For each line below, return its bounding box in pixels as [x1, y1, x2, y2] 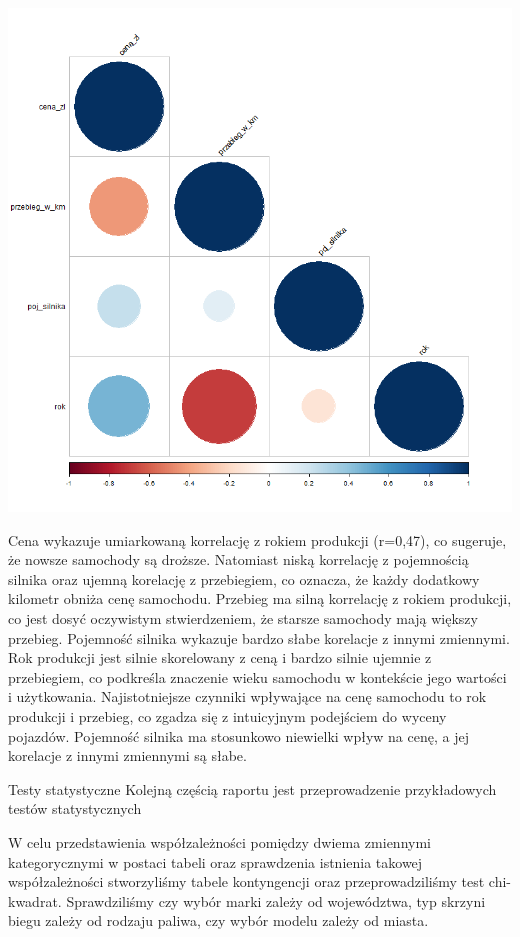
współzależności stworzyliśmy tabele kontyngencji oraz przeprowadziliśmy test [8, 871, 485, 892]
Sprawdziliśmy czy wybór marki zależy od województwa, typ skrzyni [66, 890, 486, 911]
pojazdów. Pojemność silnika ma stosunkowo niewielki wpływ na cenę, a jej [8, 725, 469, 746]
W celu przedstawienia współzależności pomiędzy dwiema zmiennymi [8, 831, 431, 852]
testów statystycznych [8, 798, 142, 819]
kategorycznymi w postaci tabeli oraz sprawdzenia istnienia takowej [8, 851, 423, 872]
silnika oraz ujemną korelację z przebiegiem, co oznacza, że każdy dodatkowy [8, 568, 480, 589]
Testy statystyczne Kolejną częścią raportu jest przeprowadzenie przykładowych [8, 778, 497, 799]
